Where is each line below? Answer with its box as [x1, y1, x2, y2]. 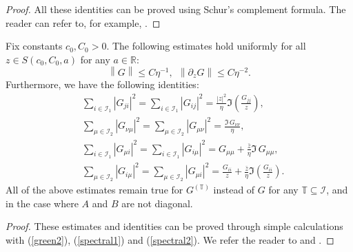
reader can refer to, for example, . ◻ [6, 15, 161, 30]
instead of [213, 182, 255, 197]
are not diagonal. [121, 196, 193, 210]
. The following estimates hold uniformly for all [106, 39, 306, 53]
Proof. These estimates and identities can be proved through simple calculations [6, 219, 343, 233]
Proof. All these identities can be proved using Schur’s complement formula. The [6, 2, 346, 16]
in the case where [6, 196, 79, 210]
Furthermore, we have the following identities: [6, 77, 199, 92]
